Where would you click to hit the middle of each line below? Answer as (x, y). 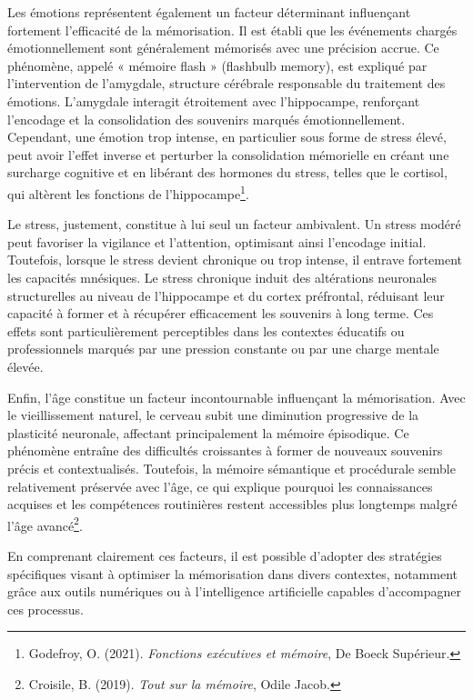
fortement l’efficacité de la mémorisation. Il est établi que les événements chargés (232, 30)
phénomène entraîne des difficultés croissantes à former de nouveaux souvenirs (225, 450)
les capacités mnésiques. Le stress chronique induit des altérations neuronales (222, 277)
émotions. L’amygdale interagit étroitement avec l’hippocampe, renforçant (214, 100)
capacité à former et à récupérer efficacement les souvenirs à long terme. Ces (221, 313)
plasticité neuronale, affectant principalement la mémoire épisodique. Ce (208, 432)
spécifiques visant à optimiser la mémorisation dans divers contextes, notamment (232, 573)
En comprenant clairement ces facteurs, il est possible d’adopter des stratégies (225, 555)
